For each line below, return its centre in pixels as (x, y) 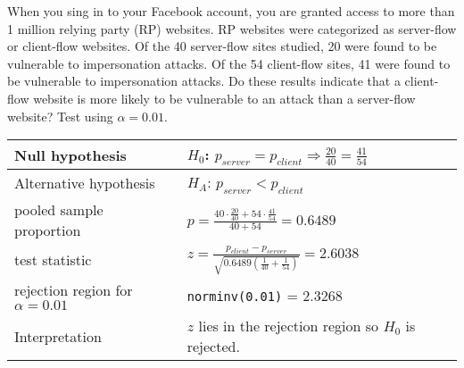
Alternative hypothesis (85, 182)
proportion (48, 230)
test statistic (53, 260)
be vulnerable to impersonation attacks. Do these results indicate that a (204, 81)
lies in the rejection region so (289, 326)
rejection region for (74, 290)
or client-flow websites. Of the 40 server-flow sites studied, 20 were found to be (222, 46)
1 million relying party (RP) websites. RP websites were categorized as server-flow (232, 28)
